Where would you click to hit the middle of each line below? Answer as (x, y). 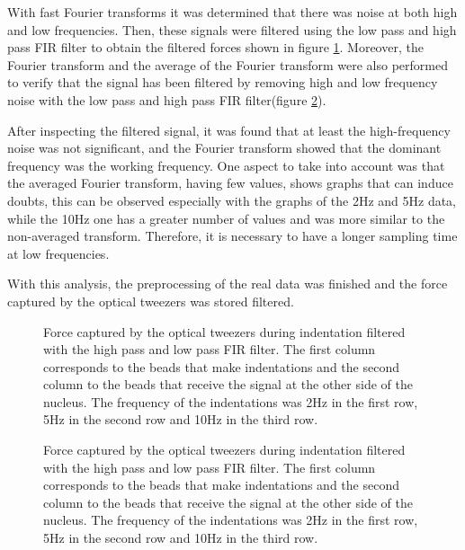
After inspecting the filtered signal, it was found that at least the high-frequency (229, 130)
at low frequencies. (58, 253)
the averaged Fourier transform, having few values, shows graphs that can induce (230, 183)
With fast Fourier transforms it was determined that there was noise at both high (232, 12)
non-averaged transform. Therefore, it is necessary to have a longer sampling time (232, 236)
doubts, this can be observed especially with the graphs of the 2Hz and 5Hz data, (232, 200)
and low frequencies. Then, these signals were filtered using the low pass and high (232, 29)
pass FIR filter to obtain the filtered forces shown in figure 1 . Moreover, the (215, 47)
